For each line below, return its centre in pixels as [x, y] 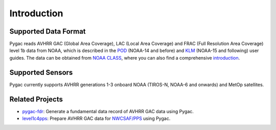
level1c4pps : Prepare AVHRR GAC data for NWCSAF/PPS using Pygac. [96, 119]
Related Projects [36, 99]
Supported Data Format [48, 31]
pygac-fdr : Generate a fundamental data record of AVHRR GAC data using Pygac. [108, 111]
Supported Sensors [41, 72]
